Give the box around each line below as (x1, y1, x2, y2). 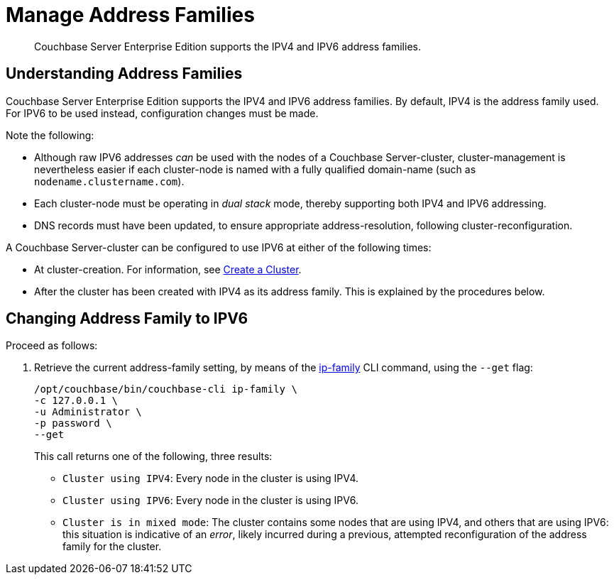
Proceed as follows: (6, 339, 98, 352)
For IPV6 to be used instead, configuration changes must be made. (6, 106, 319, 119)
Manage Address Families (6, 3, 255, 27)
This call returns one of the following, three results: (34, 450, 273, 463)
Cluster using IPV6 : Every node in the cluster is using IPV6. (62, 494, 358, 507)
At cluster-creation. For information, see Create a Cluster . (34, 263, 302, 275)
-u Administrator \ (34, 406, 142, 418)
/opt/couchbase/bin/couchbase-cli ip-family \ (34, 383, 297, 395)
